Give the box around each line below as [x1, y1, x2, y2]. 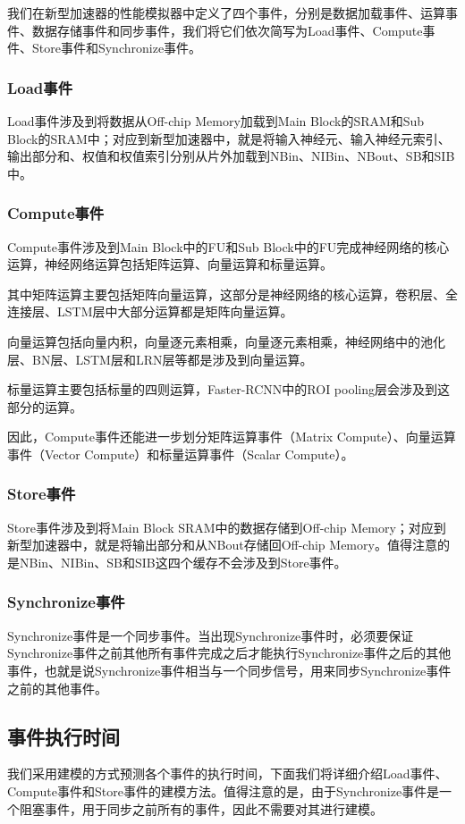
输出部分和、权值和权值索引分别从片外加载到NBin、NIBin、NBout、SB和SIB [7, 147, 455, 165]
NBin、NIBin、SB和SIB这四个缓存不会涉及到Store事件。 [19, 552, 347, 571]
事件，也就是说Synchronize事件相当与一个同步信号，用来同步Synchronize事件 [7, 660, 452, 679]
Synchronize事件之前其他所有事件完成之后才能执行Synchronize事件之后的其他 [7, 643, 452, 662]
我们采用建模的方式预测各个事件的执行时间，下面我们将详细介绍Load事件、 [7, 764, 448, 783]
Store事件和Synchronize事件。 [31, 38, 202, 57]
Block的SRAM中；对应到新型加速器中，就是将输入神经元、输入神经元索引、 [7, 129, 451, 147]
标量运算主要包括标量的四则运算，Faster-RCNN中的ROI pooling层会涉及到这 [7, 380, 450, 399]
